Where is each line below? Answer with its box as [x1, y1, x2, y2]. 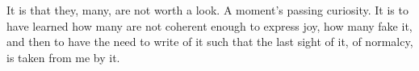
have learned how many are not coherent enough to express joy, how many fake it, [6, 17, 413, 34]
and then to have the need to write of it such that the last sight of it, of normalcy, [6, 33, 413, 50]
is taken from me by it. [6, 48, 120, 65]
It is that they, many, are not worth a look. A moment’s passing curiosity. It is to [6, 2, 409, 18]
